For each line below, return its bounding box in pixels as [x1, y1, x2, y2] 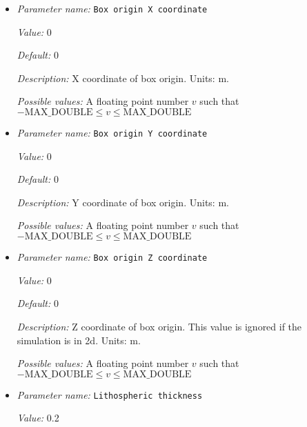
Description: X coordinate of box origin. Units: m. [17, 70, 229, 85]
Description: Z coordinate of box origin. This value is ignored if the [17, 319, 302, 333]
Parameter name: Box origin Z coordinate [17, 250, 208, 264]
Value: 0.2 [17, 410, 59, 425]
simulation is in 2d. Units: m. [17, 332, 141, 347]
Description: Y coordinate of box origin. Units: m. [17, 195, 229, 209]
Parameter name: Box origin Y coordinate [17, 126, 208, 140]
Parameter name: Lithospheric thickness [17, 387, 203, 401]
